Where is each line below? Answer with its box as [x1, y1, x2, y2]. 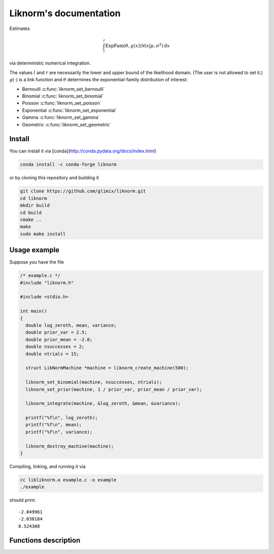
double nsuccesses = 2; [25, 344, 85, 350]
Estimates [9, 25, 30, 31]
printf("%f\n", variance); [25, 429, 93, 435]
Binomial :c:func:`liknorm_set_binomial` [22, 93, 104, 99]
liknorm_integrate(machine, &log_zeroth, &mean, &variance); [25, 401, 181, 406]
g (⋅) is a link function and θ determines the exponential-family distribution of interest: [9, 77, 188, 83]
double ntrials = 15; [25, 351, 80, 356]
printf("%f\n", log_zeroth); [25, 415, 98, 421]
